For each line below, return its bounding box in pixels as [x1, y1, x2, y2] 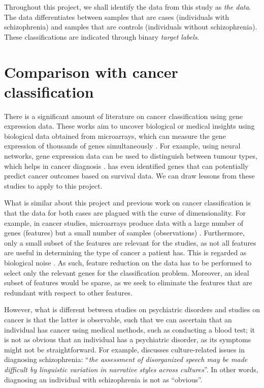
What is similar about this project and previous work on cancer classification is [4, 197, 251, 208]
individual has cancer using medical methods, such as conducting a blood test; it [4, 324, 255, 335]
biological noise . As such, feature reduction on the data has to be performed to [4, 257, 252, 267]
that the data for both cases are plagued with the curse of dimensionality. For [4, 207, 246, 218]
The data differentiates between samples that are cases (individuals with [4, 11, 229, 22]
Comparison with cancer [4, 61, 178, 82]
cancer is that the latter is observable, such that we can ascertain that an [4, 314, 232, 324]
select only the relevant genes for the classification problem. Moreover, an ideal [4, 267, 249, 278]
